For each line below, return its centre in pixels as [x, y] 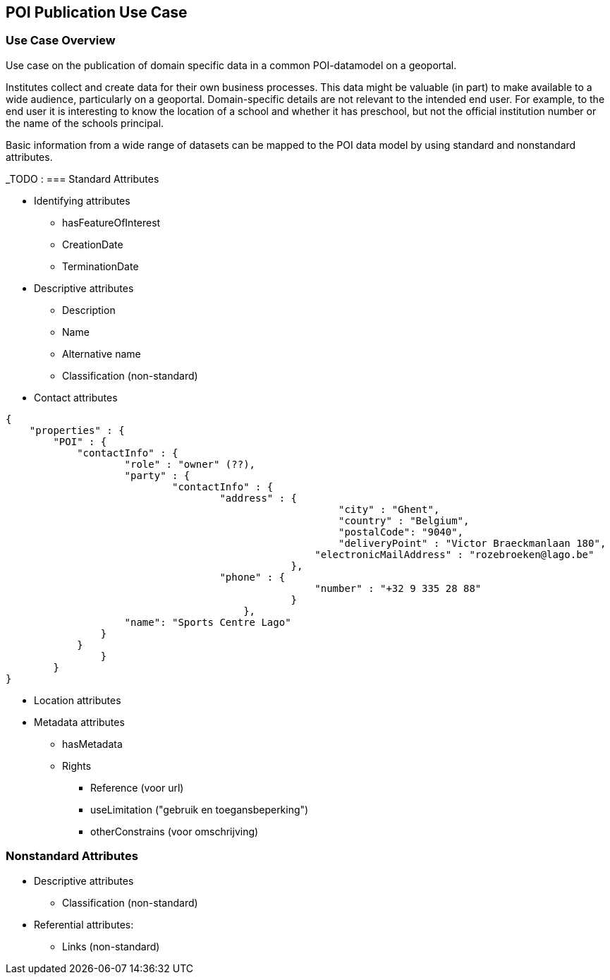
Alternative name [102, 353]
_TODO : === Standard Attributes [83, 179]
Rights [77, 766]
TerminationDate [100, 266]
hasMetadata [92, 744]
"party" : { [157, 475]
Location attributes [78, 700]
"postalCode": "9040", [401, 532]
